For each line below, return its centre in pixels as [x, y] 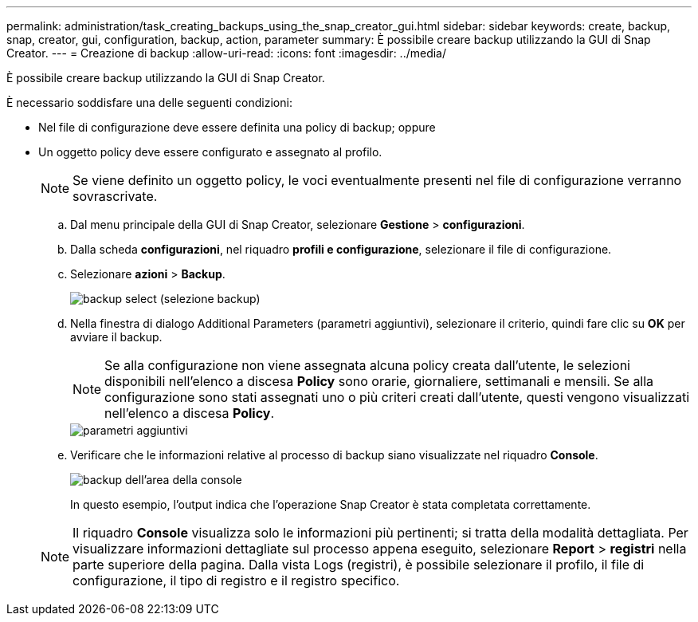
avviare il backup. [116, 337]
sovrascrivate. [115, 196]
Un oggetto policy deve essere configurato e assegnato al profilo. [210, 152]
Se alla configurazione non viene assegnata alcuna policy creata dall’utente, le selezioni [367, 365]
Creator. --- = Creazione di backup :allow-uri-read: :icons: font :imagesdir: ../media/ [227, 53]
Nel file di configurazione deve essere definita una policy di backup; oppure [237, 127]
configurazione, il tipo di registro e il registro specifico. [236, 581]
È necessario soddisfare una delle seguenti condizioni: [149, 102]
